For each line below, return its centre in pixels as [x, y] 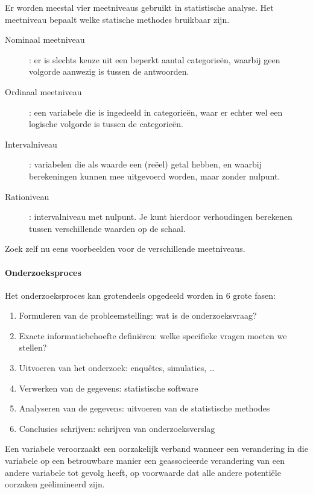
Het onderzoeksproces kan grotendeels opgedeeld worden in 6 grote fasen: [140, 295]
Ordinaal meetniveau [43, 91]
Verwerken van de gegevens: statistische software [109, 388]
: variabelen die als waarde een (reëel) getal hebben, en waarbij [145, 164]
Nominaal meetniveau [45, 39]
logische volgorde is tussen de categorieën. [106, 124]
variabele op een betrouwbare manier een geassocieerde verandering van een [145, 461]
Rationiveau [27, 196]
